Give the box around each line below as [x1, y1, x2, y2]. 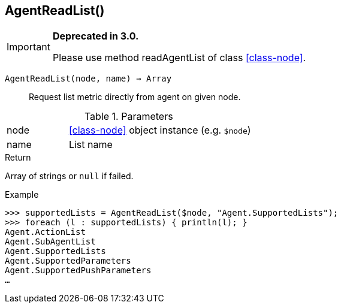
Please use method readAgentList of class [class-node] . [52, 52, 306, 64]
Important [7, 41, 50, 53]
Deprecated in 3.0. [52, 30, 139, 43]
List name [68, 138, 113, 151]
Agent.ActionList [5, 227, 86, 237]
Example [5, 189, 39, 200]
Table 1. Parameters [84, 110, 173, 123]
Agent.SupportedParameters [5, 256, 131, 266]
